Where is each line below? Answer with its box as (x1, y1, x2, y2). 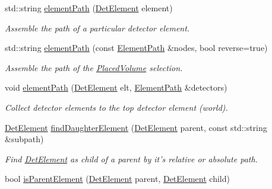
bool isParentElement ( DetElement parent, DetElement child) (5, 172, 230, 185)
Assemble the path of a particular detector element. (5, 21, 190, 34)
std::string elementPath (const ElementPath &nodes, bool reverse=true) (5, 41, 268, 54)
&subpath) (5, 133, 44, 145)
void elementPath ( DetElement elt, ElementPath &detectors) (5, 81, 227, 94)
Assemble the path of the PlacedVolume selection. (5, 61, 183, 73)
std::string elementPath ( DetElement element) (5, 2, 173, 14)
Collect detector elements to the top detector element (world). (5, 101, 228, 113)
